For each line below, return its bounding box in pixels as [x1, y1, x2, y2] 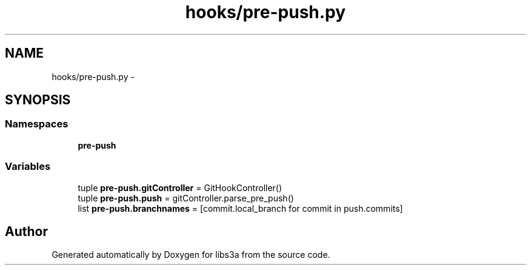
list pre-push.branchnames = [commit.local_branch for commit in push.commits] [78, 203, 403, 214]
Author [5, 223, 48, 239]
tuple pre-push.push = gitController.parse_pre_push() [78, 192, 294, 203]
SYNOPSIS [5, 92, 71, 108]
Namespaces [5, 118, 68, 130]
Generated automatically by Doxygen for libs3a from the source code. [52, 249, 330, 260]
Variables [5, 160, 51, 173]
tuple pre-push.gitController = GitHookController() [78, 182, 282, 193]
